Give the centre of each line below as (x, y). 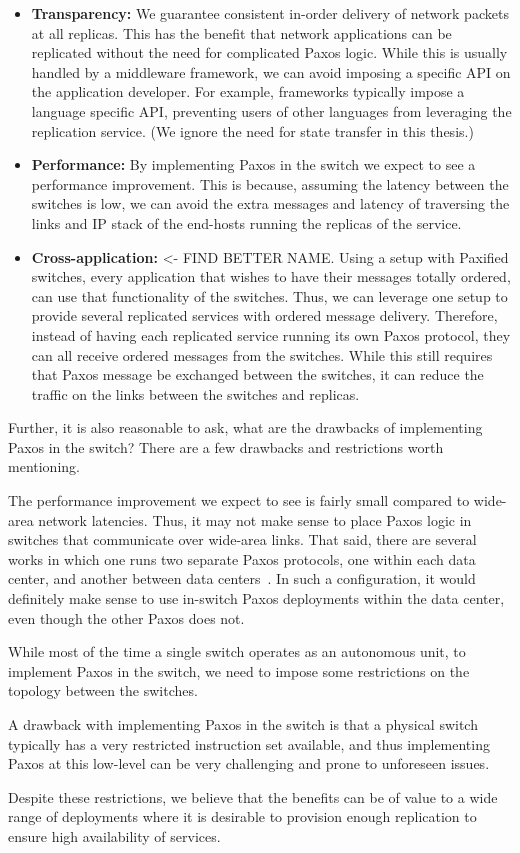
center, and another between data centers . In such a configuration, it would (242, 578)
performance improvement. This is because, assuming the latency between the (270, 183)
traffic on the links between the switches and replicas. (195, 393)
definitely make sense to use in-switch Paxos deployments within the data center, (256, 598)
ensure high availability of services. (114, 835)
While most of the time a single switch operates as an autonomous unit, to (237, 651)
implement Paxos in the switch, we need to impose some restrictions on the (239, 670)
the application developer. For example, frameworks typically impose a (248, 91)
